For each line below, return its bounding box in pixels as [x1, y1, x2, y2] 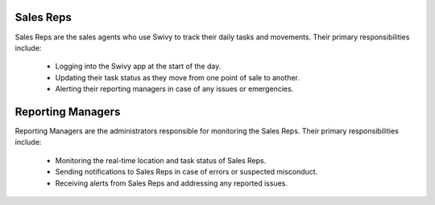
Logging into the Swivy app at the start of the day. [55, 61, 222, 72]
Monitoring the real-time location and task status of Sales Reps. [55, 155, 267, 165]
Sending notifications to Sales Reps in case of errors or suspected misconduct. [55, 167, 318, 177]
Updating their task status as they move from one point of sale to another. [55, 72, 300, 82]
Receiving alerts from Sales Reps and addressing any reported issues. [55, 178, 288, 188]
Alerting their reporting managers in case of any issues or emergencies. [55, 84, 294, 94]
